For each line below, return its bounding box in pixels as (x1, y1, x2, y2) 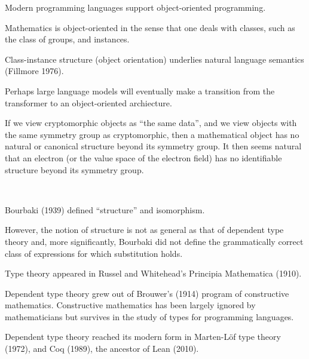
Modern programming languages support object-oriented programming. (5, 1, 266, 13)
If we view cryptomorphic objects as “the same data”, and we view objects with (5, 116, 297, 129)
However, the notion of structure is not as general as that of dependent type (5, 223, 284, 236)
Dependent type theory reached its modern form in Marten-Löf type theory (5, 330, 281, 343)
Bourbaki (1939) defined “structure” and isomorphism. (5, 203, 205, 216)
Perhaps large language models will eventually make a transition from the (5, 84, 275, 97)
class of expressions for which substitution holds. (5, 247, 183, 259)
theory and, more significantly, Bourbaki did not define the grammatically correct (5, 235, 304, 247)
